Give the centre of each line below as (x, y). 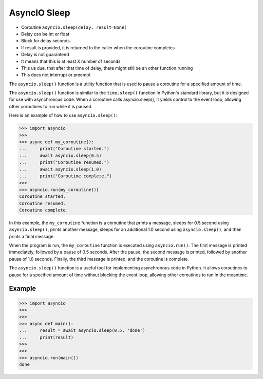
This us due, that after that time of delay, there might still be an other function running (107, 68)
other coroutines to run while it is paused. (51, 106)
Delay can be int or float (45, 34)
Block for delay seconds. (46, 41)
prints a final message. (32, 236)
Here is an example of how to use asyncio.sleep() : (63, 115)
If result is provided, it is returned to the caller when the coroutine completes (98, 47)
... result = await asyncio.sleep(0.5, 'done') (82, 331)
